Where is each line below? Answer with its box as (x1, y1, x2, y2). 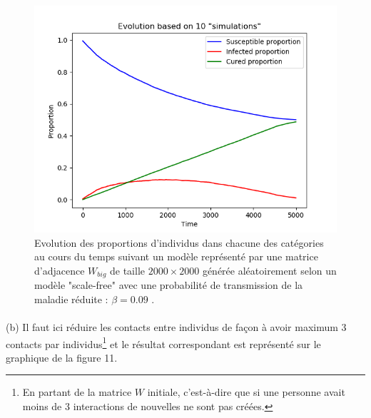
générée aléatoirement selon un (202, 262, 337, 277)
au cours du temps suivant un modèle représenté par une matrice (34, 249, 318, 264)
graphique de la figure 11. (6, 350, 118, 365)
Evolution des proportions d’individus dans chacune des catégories (34, 235, 324, 250)
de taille (110, 262, 146, 277)
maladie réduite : (34, 291, 108, 306)
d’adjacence (34, 262, 85, 277)
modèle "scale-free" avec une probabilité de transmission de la (34, 277, 303, 292)
